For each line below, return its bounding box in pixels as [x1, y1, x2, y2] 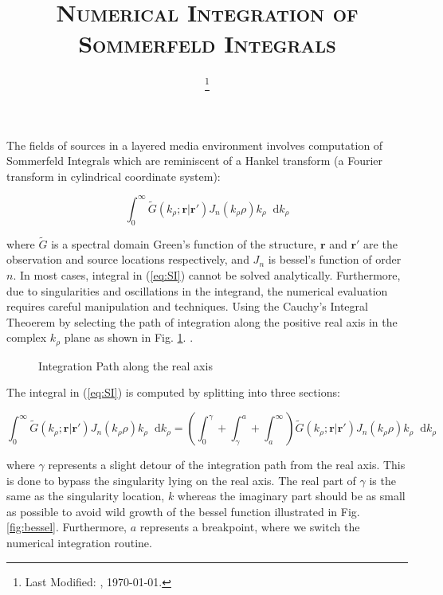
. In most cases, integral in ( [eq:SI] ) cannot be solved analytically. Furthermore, [13, 267, 401, 284]
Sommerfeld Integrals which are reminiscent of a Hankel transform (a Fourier [6, 152, 383, 169]
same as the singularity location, [6, 487, 165, 504]
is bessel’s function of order [268, 251, 402, 268]
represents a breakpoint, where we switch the [139, 519, 360, 535]
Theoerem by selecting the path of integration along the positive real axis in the [6, 313, 398, 330]
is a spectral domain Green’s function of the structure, [51, 235, 317, 252]
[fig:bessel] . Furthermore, [6, 519, 127, 535]
